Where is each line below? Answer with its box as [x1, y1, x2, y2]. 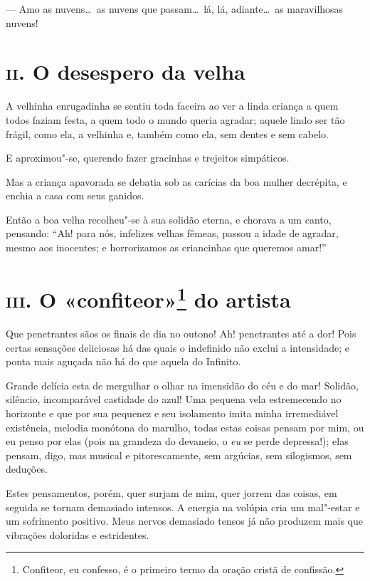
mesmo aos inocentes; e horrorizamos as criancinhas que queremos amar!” [6, 240, 327, 255]
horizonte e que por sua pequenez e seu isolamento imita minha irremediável [6, 406, 339, 421]
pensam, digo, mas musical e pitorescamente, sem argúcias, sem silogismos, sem [6, 447, 352, 462]
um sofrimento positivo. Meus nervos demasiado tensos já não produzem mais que [6, 513, 363, 528]
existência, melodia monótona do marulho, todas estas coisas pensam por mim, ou [6, 419, 364, 434]
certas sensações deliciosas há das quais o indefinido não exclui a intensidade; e [6, 340, 349, 355]
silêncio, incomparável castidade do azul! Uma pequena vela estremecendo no [6, 392, 342, 407]
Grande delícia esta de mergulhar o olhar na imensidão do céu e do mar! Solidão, [6, 377, 359, 392]
